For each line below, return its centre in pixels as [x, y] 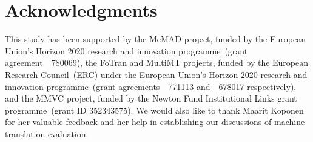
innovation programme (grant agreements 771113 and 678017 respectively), [151, 86]
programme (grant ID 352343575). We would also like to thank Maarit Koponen [154, 110]
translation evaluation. [47, 133]
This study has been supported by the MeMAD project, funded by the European [155, 39]
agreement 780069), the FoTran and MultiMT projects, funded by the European [157, 63]
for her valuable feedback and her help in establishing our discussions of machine [155, 122]
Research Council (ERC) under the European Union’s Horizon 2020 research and [156, 74]
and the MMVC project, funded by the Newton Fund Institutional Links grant [151, 98]
